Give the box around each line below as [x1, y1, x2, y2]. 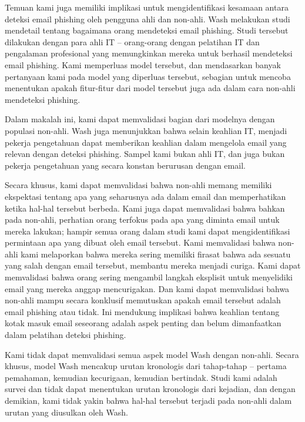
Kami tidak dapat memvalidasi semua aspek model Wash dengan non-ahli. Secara [5, 348, 299, 360]
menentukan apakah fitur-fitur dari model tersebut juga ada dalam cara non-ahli [5, 82, 296, 94]
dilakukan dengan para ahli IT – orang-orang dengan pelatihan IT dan [5, 35, 260, 48]
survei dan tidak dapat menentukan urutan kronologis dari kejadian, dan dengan [5, 383, 296, 395]
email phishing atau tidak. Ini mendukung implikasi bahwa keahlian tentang [5, 305, 280, 317]
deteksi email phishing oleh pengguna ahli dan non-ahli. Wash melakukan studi [5, 12, 290, 25]
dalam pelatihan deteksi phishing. [5, 329, 126, 341]
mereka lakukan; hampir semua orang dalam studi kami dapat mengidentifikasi [5, 225, 290, 237]
